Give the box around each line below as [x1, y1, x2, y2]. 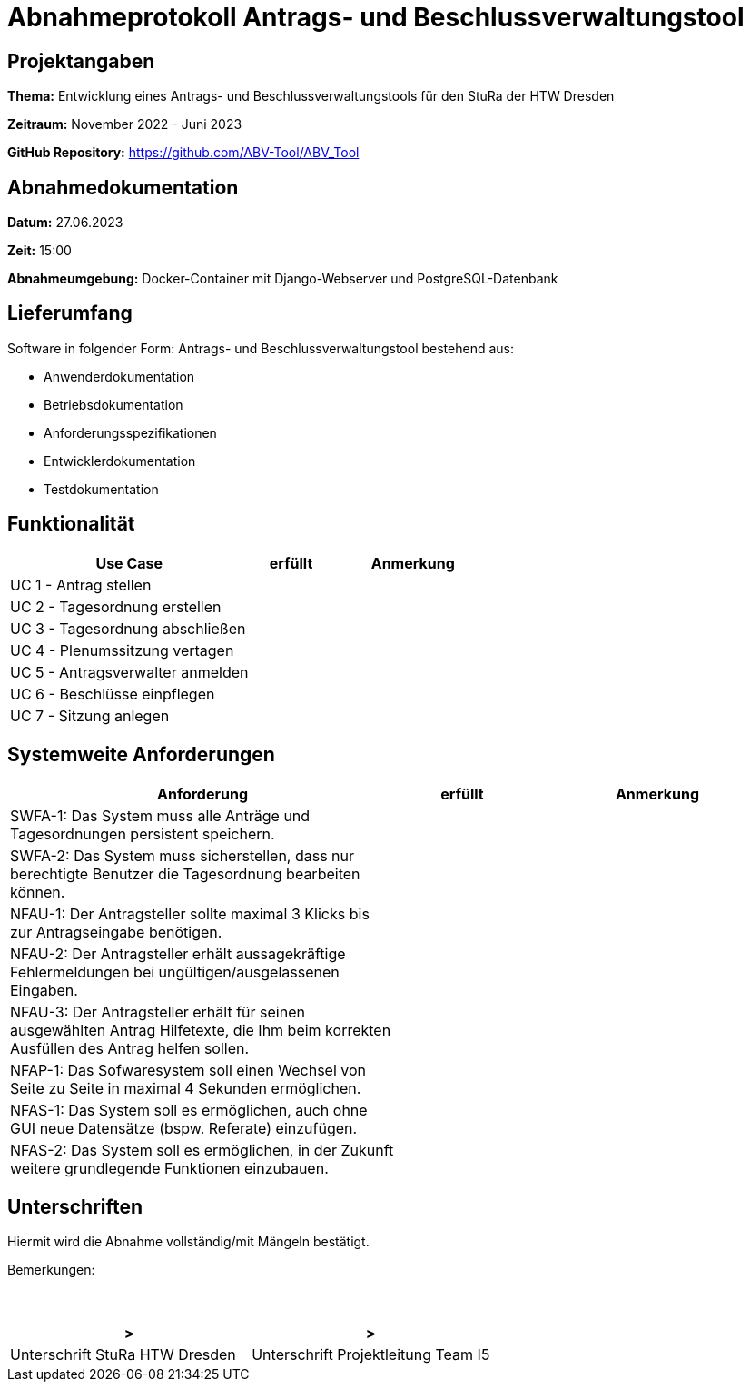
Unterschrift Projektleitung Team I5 [252, 1345, 490, 1364]
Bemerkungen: [7, 1262, 95, 1278]
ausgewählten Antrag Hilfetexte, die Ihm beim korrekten [10, 1020, 391, 1039]
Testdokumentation [44, 481, 159, 497]
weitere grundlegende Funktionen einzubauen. [10, 1158, 329, 1177]
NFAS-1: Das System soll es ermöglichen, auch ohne [10, 1100, 368, 1119]
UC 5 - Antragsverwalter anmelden [10, 662, 249, 681]
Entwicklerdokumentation [44, 452, 196, 469]
